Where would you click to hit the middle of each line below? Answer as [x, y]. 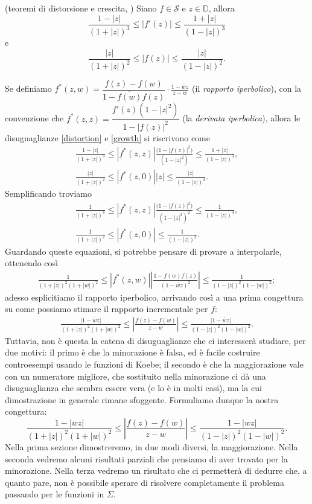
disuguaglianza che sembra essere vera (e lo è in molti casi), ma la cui [133, 388]
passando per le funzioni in [55, 494]
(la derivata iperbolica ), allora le [241, 118]
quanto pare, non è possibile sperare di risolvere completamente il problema [145, 482]
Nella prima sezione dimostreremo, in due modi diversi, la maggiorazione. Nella [151, 446]
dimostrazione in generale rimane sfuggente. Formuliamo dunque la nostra [142, 399]
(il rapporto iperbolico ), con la [247, 88]
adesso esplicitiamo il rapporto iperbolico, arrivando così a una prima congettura [154, 297]
